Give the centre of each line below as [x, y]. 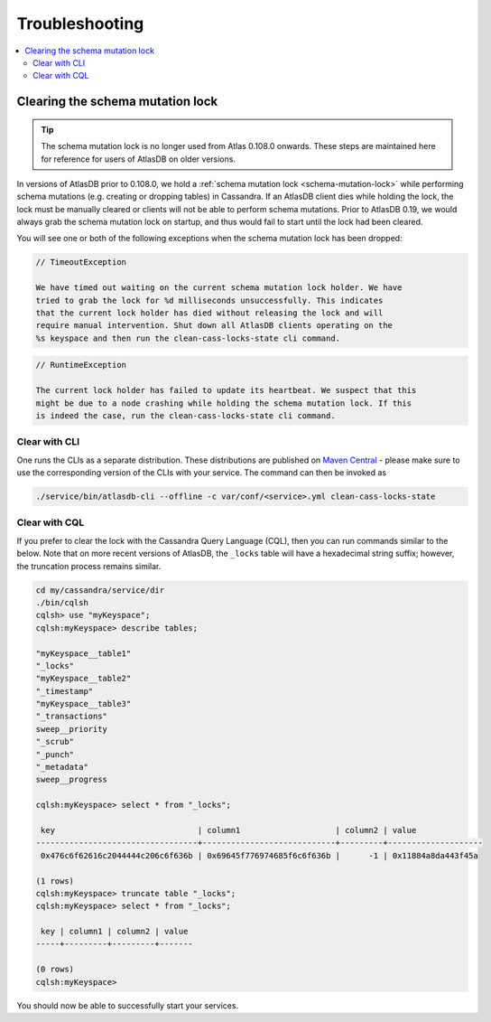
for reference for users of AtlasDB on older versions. [139, 159]
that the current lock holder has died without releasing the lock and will [209, 313]
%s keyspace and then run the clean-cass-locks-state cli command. [188, 338]
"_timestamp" [65, 691]
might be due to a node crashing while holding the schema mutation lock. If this [224, 403]
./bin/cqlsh [62, 602]
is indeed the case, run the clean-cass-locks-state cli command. [185, 415]
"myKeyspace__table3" [83, 704]
